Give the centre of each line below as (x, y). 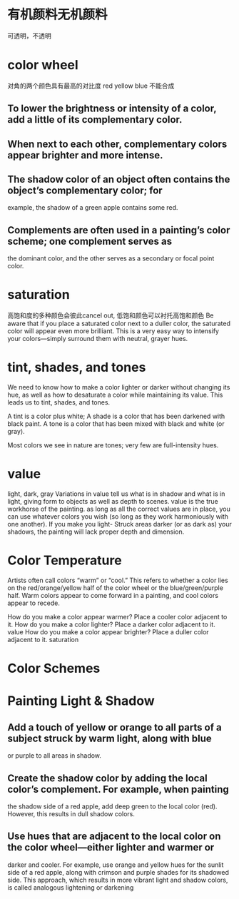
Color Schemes (54, 669)
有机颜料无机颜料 (58, 15)
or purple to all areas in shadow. (55, 756)
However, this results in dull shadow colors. (71, 814)
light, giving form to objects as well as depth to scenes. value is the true (113, 502)
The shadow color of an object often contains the (119, 179)
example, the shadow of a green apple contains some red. (93, 208)
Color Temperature (65, 560)
